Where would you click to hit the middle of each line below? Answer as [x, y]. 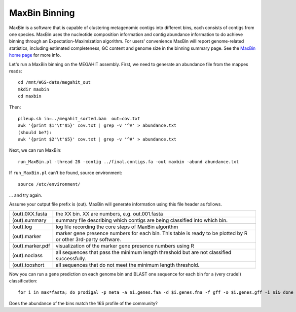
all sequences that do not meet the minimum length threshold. [128, 265]
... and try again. [26, 195]
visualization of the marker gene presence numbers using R [125, 245]
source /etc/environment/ [49, 184]
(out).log [22, 227]
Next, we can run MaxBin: [35, 150]
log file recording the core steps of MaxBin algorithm [117, 227]
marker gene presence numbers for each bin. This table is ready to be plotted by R [151, 233]
